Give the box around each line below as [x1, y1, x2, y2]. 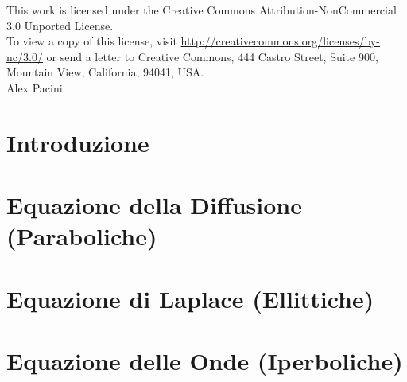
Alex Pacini [6, 79, 63, 95]
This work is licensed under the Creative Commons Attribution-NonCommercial [6, 2, 397, 18]
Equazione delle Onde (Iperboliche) [6, 345, 403, 377]
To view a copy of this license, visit [6, 33, 177, 49]
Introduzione [6, 126, 149, 158]
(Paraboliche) [6, 220, 157, 252]
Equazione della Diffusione [6, 189, 303, 221]
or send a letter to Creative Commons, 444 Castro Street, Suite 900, [46, 48, 378, 64]
